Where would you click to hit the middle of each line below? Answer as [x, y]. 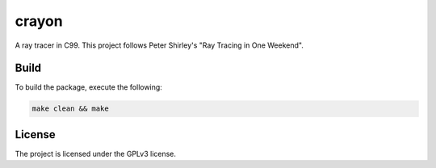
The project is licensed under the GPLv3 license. [96, 153]
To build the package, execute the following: [89, 87]
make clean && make [70, 109]
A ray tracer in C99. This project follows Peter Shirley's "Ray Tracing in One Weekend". [159, 45]
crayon [39, 21]
